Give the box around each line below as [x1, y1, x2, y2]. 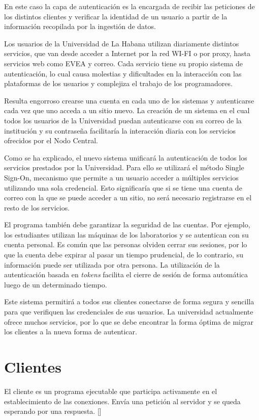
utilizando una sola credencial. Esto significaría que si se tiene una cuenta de [4, 182, 242, 193]
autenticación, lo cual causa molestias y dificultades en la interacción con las [4, 68, 242, 78]
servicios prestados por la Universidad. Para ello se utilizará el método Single [4, 162, 244, 173]
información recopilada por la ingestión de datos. [4, 21, 156, 32]
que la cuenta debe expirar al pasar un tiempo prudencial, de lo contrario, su [4, 249, 243, 260]
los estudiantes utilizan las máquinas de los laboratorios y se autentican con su [4, 229, 249, 240]
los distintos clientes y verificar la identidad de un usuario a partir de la [4, 11, 228, 21]
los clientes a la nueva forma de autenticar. [4, 326, 137, 337]
